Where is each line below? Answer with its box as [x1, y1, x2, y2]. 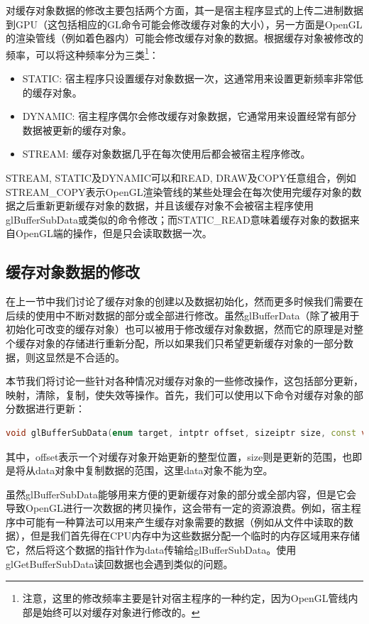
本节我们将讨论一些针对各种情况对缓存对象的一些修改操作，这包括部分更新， [6, 373, 363, 388]
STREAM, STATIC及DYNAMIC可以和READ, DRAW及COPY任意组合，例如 [6, 170, 356, 185]
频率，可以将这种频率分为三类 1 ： [6, 45, 159, 62]
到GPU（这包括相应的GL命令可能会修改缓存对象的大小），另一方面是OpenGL [6, 16, 363, 31]
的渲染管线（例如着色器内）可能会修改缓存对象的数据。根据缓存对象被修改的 [6, 31, 363, 45]
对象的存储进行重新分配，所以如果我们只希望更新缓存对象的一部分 [35, 335, 343, 350]
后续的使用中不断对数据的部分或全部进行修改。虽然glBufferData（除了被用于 [6, 307, 360, 322]
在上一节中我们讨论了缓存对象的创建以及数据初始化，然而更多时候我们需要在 [6, 294, 363, 309]
